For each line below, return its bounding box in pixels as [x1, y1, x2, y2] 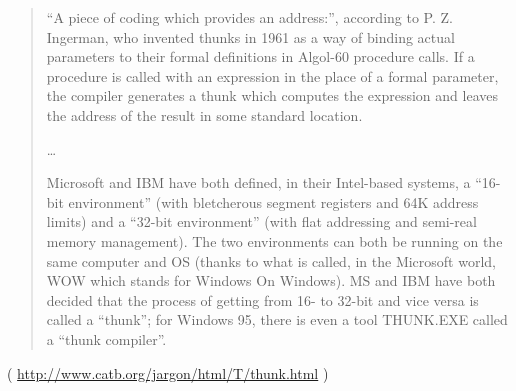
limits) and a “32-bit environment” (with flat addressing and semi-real [46, 211, 477, 232]
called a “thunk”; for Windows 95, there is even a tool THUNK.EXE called [46, 309, 508, 330]
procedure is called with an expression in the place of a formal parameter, [46, 65, 499, 86]
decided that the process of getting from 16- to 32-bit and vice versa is [46, 289, 479, 310]
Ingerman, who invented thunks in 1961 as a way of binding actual [46, 26, 455, 47]
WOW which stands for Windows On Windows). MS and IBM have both [46, 270, 496, 291]
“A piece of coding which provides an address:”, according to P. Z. [46, 7, 453, 27]
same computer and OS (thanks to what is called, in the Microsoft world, [46, 250, 496, 271]
